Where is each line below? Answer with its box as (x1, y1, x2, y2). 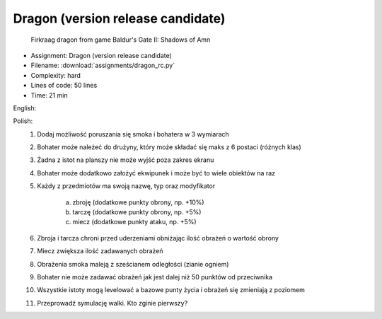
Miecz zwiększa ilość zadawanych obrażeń (37, 247, 163, 255)
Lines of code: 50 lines (30, 81, 98, 90)
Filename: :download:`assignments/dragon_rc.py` (30, 61, 175, 70)
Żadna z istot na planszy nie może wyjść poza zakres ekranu (37, 156, 214, 164)
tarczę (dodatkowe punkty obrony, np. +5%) (72, 208, 202, 216)
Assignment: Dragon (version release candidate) (30, 51, 173, 59)
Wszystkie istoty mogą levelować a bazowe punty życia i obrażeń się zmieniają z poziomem (37, 286, 306, 294)
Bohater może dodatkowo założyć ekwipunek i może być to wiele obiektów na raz (37, 168, 276, 177)
